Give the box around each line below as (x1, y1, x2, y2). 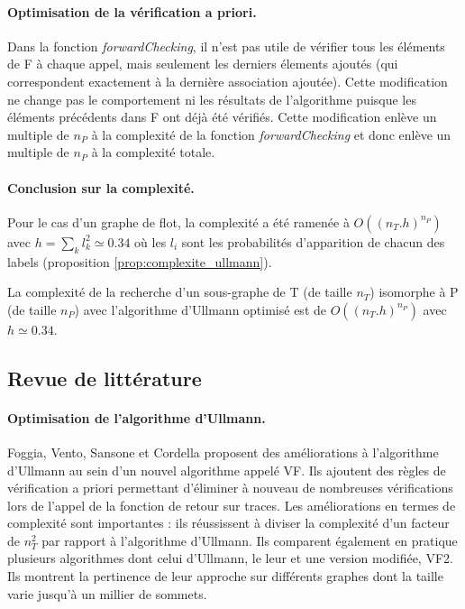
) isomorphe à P (369, 282, 459, 301)
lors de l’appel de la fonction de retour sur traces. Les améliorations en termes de (7, 495, 456, 514)
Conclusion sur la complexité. (7, 178, 195, 197)
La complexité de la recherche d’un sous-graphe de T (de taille (7, 282, 352, 301)
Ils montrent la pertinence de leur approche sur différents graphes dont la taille (7, 567, 443, 586)
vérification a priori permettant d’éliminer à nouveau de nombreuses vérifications (7, 478, 453, 497)
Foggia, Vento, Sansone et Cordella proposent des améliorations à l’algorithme (7, 442, 439, 461)
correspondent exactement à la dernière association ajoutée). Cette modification (7, 71, 448, 90)
